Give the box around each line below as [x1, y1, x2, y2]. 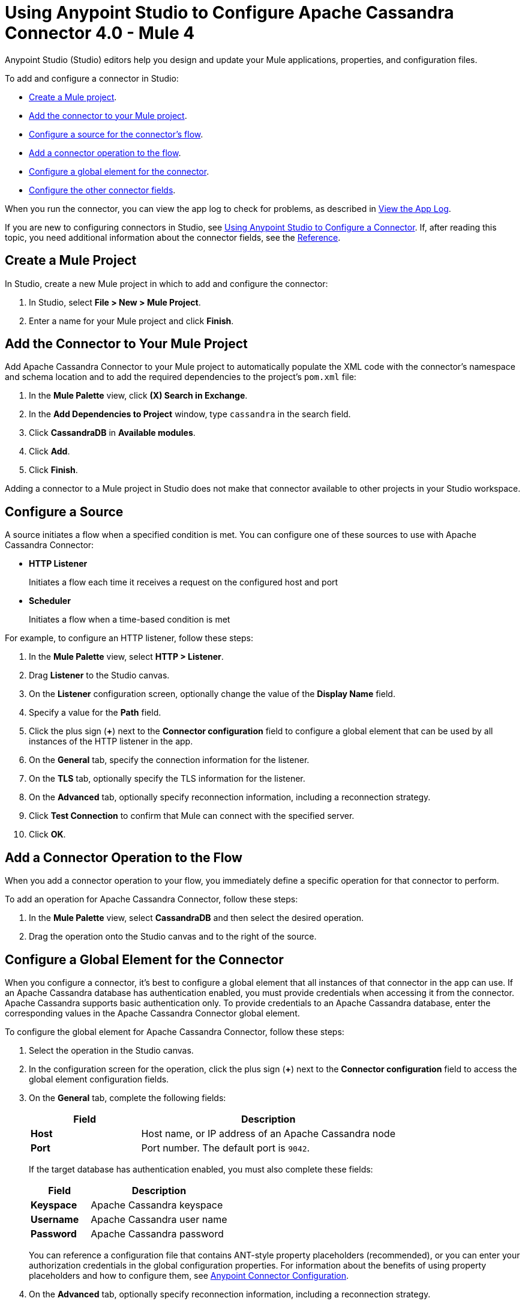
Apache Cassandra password [91, 1227, 224, 1240]
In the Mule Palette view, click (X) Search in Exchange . [29, 390, 248, 401]
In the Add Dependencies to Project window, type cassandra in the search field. [29, 409, 351, 420]
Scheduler [29, 596, 71, 606]
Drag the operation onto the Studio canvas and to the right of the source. [29, 931, 317, 942]
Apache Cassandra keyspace [91, 1198, 223, 1211]
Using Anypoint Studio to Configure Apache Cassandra [5, 2, 454, 23]
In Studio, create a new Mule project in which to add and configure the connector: [5, 278, 328, 289]
